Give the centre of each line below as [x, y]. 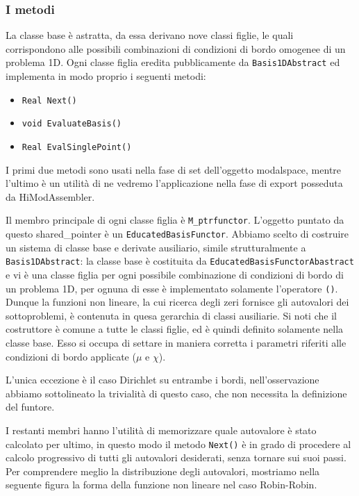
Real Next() [49, 100]
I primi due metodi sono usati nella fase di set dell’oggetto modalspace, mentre [174, 169]
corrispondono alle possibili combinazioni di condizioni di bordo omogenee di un [176, 48]
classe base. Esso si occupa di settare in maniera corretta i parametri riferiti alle [176, 342]
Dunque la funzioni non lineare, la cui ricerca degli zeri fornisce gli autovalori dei [177, 302]
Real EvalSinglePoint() [77, 147]
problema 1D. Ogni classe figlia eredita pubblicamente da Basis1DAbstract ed [173, 62]
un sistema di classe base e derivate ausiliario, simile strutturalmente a [156, 247]
